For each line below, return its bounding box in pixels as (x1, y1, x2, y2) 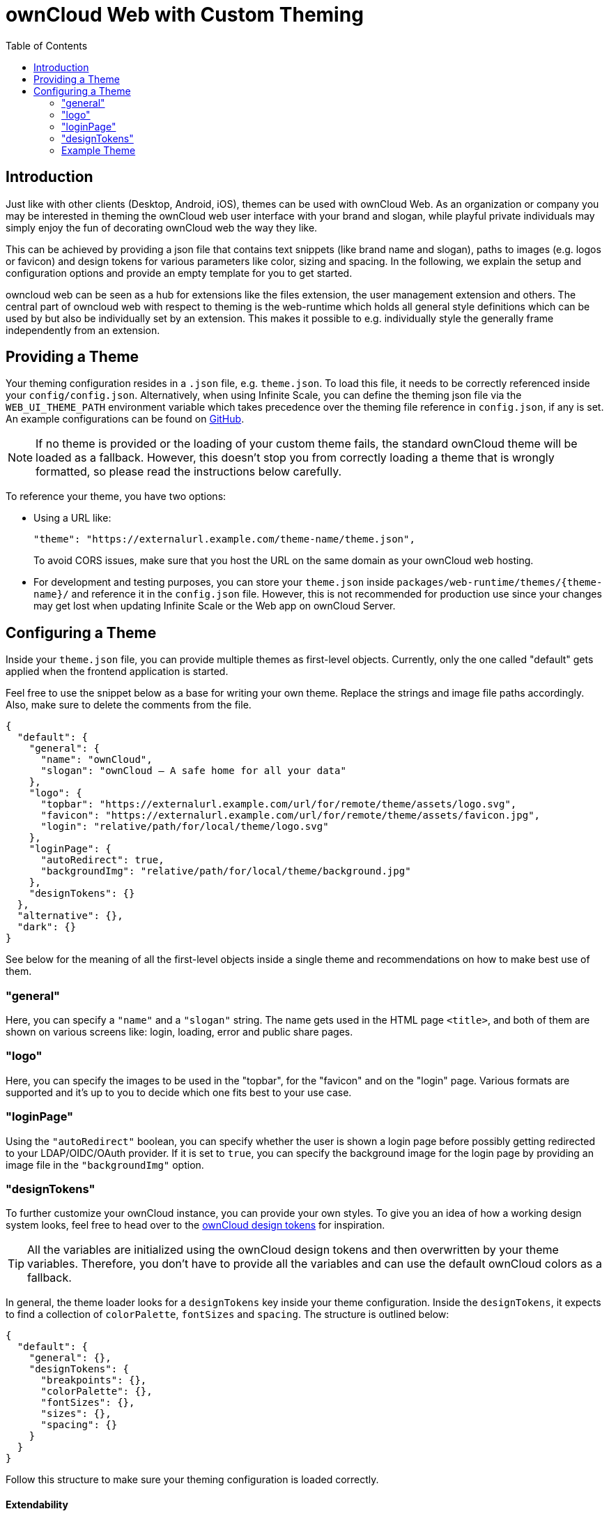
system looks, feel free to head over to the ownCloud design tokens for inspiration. (6, 1219, 385, 1231)
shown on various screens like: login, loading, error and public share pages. (6, 1026, 353, 1038)
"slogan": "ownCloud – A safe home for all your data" (40, 765, 346, 777)
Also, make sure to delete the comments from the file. (6, 699, 252, 711)
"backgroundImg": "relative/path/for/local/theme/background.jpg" (40, 865, 411, 877)
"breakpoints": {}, (40, 1374, 147, 1386)
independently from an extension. (6, 324, 160, 336)
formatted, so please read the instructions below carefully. (36, 464, 342, 479)
